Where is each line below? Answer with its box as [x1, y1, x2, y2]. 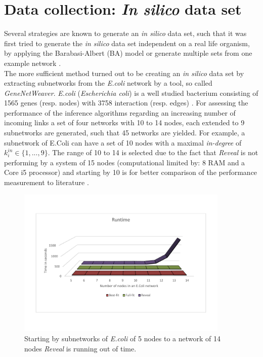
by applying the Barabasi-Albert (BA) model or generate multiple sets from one [4, 48, 252, 58]
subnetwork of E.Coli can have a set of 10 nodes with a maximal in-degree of [4, 137, 242, 148]
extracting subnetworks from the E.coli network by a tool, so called [4, 78, 212, 88]
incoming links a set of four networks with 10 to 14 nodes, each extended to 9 [4, 117, 245, 128]
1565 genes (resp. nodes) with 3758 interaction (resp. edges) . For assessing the [4, 97, 248, 108]
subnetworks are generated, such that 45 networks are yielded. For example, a [4, 127, 245, 138]
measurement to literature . [4, 177, 89, 188]
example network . [4, 57, 61, 68]
